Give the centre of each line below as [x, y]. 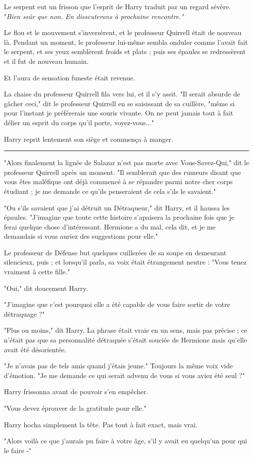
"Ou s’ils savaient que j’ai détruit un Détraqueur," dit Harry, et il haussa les [117, 207]
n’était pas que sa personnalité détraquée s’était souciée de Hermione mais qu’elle [126, 340]
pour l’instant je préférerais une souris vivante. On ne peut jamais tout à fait [119, 113]
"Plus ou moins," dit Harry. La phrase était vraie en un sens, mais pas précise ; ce [126, 330]
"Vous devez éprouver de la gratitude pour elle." [75, 408]
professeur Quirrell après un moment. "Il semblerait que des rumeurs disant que [123, 172]
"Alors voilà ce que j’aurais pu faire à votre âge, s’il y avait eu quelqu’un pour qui [126, 441]
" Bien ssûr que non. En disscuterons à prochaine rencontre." [94, 16]
